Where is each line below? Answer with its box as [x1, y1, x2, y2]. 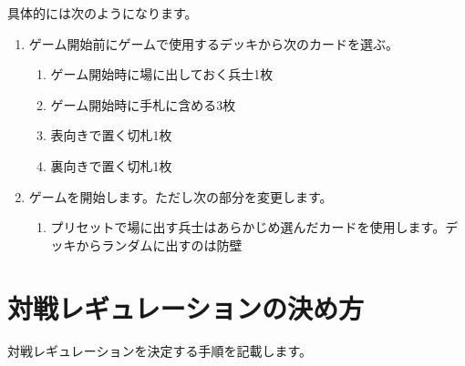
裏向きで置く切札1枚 [50, 156, 172, 175]
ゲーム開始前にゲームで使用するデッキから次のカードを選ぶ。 [28, 34, 398, 53]
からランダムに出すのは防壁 [76, 235, 243, 254]
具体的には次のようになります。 [7, 4, 198, 22]
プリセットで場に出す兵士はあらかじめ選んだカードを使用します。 [50, 218, 446, 237]
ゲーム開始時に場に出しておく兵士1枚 [50, 65, 274, 84]
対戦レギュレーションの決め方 [7, 289, 364, 326]
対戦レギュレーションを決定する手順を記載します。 [7, 341, 313, 361]
